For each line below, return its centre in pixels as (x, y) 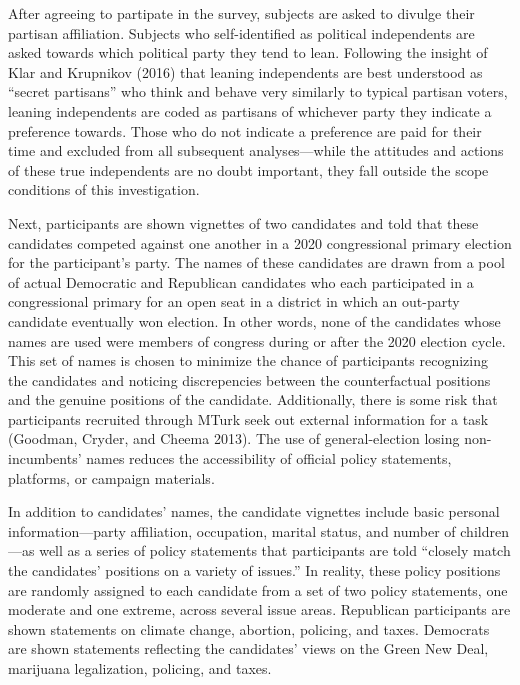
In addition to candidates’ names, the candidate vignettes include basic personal (254, 511)
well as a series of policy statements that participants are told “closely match (275, 550)
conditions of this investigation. (104, 189)
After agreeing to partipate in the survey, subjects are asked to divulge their (241, 13)
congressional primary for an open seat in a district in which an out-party (234, 301)
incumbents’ (45, 458)
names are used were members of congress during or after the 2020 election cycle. (257, 340)
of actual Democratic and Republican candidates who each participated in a (241, 281)
